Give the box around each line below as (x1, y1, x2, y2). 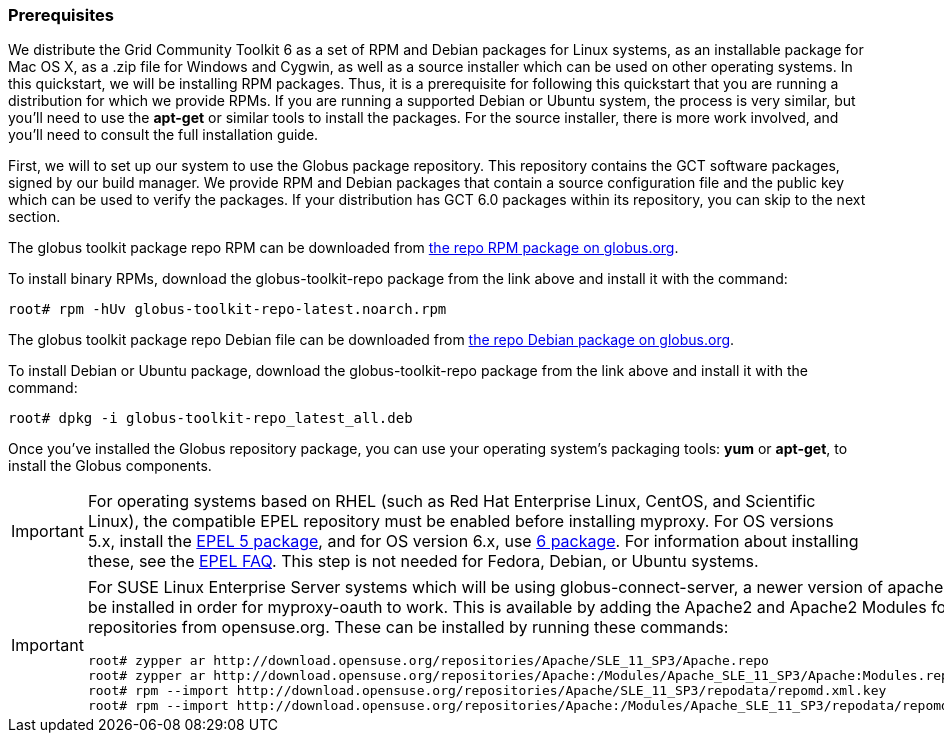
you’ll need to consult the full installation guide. (8, 126, 319, 144)
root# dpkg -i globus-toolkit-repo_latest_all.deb (8, 410, 413, 427)
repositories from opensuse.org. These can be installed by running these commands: (87, 617, 729, 638)
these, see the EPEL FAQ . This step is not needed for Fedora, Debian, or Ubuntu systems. (87, 551, 759, 572)
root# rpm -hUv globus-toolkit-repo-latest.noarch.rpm (8, 301, 447, 318)
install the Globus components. (8, 457, 212, 475)
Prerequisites (8, 5, 114, 25)
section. (8, 208, 61, 226)
